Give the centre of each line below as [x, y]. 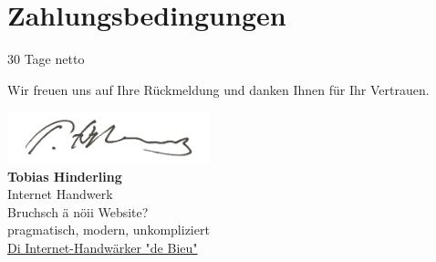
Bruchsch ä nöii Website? [78, 211]
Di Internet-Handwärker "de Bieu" [103, 247]
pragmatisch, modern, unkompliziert [109, 230]
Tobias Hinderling [65, 176]
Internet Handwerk [60, 194]
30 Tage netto [46, 59]
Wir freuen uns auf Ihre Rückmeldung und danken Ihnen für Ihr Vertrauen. [218, 89]
